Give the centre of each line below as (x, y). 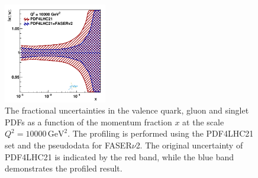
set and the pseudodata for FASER (68, 145)
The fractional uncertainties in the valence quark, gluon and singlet (127, 110)
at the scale (203, 122)
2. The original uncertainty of (189, 145)
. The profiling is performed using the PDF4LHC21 (161, 133)
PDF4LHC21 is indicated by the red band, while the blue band (120, 156)
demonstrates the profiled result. (64, 168)
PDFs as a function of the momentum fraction (88, 122)
